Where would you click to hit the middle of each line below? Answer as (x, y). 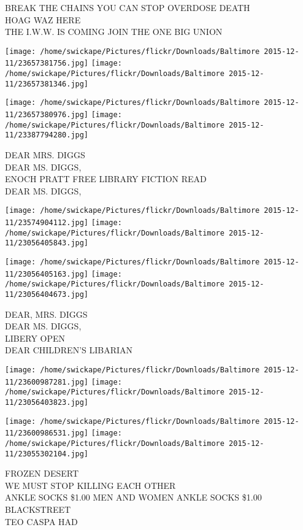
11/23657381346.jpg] (47, 84)
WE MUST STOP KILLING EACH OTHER (90, 485)
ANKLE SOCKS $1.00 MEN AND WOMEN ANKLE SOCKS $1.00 (133, 497)
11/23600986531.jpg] (47, 433)
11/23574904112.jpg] (47, 223)
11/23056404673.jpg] (47, 294)
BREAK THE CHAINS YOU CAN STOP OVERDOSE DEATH (128, 7)
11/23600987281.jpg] (47, 382)
